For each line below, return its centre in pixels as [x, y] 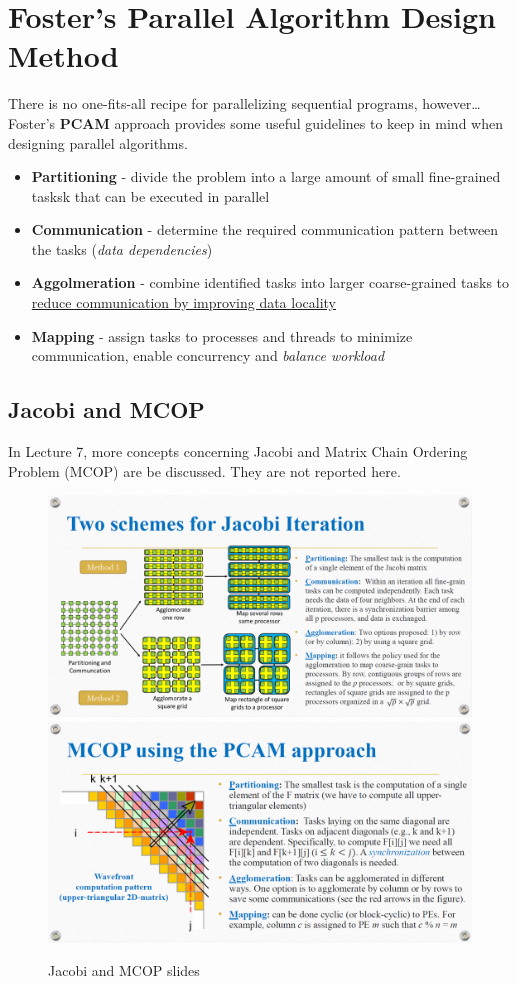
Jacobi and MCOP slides [124, 970]
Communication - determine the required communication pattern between [265, 229]
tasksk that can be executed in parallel [150, 195]
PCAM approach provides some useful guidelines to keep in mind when [281, 122]
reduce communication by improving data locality [184, 302]
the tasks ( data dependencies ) [122, 248]
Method [63, 55]
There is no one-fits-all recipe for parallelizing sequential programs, [213, 103]
